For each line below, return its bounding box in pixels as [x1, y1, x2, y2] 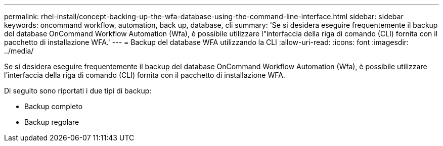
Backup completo [24, 102, 83, 111]
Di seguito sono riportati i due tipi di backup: [4, 86, 152, 95]
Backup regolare [24, 118, 79, 126]
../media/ [4, 46, 34, 55]
